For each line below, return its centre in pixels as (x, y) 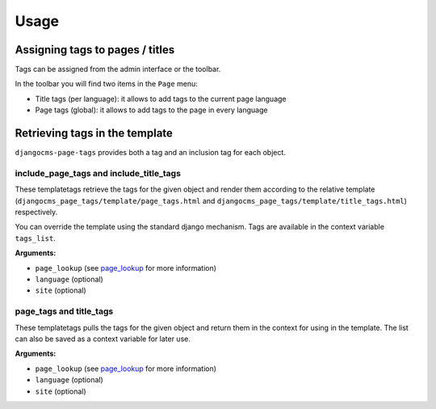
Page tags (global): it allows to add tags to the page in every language (151, 110)
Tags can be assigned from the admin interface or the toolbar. (118, 70)
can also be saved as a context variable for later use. (103, 339)
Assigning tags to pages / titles (95, 50)
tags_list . (35, 238)
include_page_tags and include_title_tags (98, 173)
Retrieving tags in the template (94, 133)
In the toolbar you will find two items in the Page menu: (106, 84)
